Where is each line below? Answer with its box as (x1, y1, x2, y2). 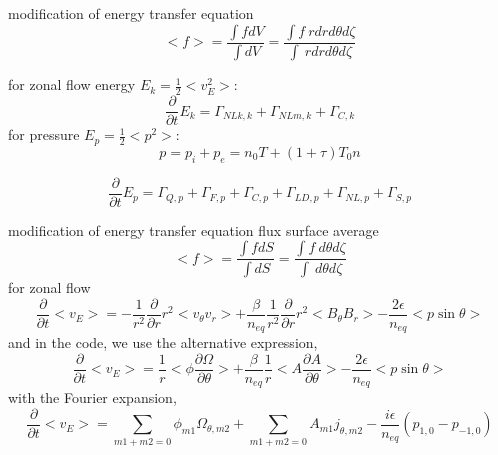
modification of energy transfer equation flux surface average (8, 219, 379, 240)
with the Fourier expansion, (8, 387, 177, 408)
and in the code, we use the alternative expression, (8, 332, 318, 353)
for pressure (8, 124, 80, 145)
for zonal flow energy (8, 74, 136, 95)
